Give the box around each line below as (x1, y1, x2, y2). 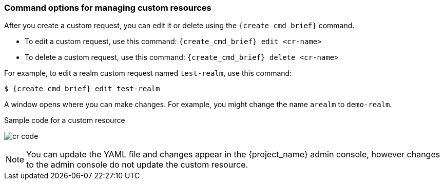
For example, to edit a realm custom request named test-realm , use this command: (4, 69, 292, 78)
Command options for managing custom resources (4, 3, 211, 13)
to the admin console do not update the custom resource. (26, 159, 248, 170)
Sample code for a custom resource (4, 116, 125, 125)
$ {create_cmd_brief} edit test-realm (4, 85, 160, 93)
